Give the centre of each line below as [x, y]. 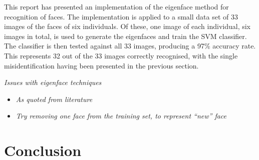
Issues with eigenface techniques [53, 82]
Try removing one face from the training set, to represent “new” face [121, 116]
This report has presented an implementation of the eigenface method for [116, 6]
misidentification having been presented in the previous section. [101, 65]
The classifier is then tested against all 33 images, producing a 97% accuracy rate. [130, 46]
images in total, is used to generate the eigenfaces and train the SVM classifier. [125, 36]
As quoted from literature [54, 99]
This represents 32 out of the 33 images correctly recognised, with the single [121, 55]
